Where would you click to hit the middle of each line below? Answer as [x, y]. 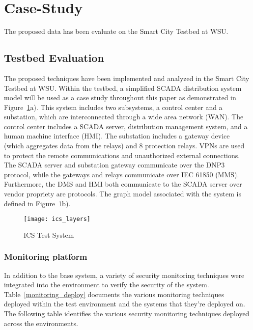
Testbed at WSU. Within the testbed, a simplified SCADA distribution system [123, 88]
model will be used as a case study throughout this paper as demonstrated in [120, 97]
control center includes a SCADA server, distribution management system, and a [126, 126]
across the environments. [41, 323]
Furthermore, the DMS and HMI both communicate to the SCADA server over [123, 184]
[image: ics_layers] [57, 219]
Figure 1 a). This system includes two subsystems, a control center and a [113, 107]
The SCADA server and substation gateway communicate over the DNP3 [114, 165]
